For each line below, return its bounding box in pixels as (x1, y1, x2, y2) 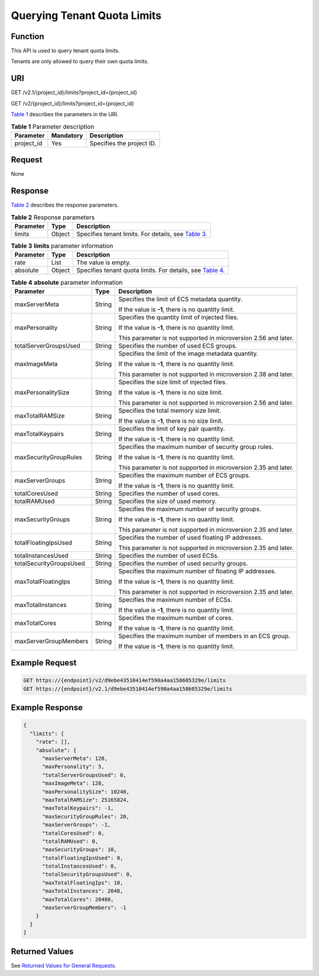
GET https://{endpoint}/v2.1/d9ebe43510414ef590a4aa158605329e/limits (23, 685, 233, 692)
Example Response (11, 702, 83, 713)
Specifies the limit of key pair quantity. (118, 424, 225, 432)
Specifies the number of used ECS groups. (118, 341, 237, 349)
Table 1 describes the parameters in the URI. (11, 111, 119, 118)
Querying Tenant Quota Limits (11, 9, 162, 22)
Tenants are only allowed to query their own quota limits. (11, 58, 149, 65)
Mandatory (51, 131, 83, 139)
